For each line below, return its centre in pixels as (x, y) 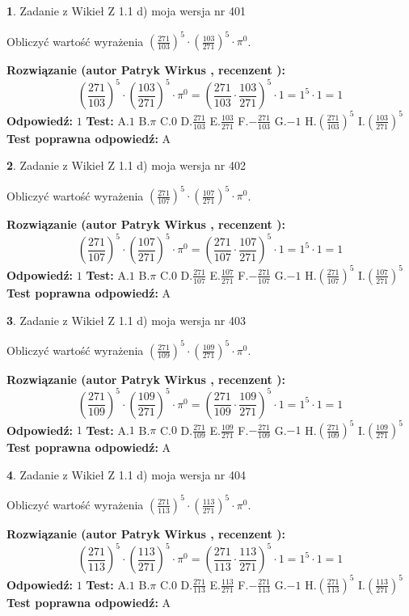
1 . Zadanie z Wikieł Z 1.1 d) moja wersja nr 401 (126, 11)
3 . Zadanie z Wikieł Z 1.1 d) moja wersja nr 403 (126, 320)
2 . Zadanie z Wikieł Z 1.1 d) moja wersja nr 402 (126, 165)
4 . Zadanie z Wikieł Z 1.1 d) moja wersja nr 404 (126, 474)
